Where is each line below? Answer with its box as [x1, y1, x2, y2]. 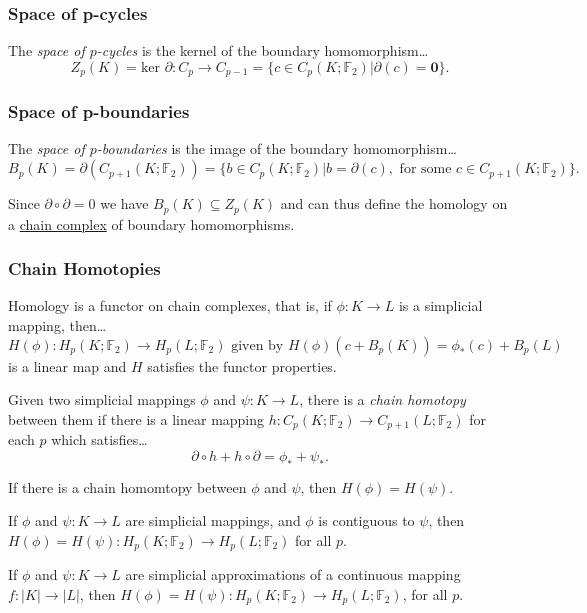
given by [231, 338, 284, 353]
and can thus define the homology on [280, 193, 508, 214]
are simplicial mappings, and [125, 510, 301, 531]
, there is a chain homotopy [299, 389, 466, 410]
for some [399, 162, 452, 177]
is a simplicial [398, 295, 483, 316]
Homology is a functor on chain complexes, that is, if [8, 295, 332, 316]
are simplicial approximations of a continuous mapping [125, 564, 461, 585]
